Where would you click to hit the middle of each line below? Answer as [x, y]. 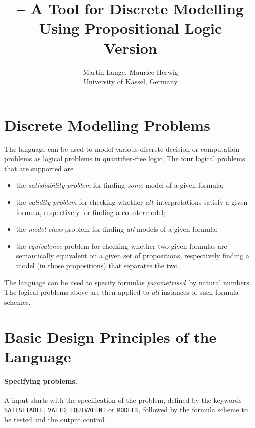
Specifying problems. [41, 381]
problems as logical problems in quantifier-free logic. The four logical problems [125, 158]
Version [131, 47]
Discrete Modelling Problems [107, 124]
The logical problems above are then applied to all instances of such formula [121, 292]
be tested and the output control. [55, 419]
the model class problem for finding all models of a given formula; [117, 229]
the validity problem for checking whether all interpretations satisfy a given [132, 202]
